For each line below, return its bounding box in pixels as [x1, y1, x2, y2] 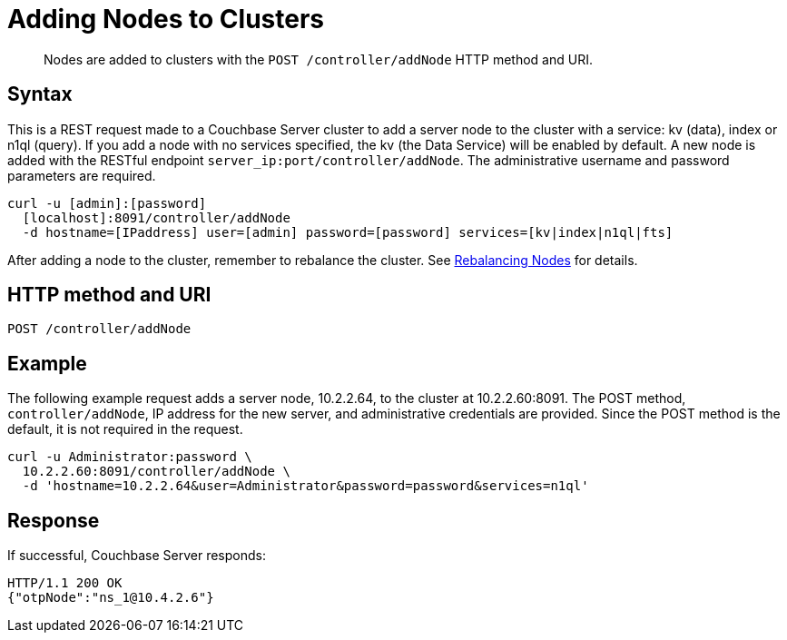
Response [7, 508, 100, 532]
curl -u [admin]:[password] [7, 195, 207, 211]
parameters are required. [7, 167, 156, 183]
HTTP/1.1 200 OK [7, 576, 123, 591]
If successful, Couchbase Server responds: [7, 547, 266, 564]
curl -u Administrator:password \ [7, 449, 252, 465]
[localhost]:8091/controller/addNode [22, 210, 290, 225]
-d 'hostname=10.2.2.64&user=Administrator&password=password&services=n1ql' [22, 478, 589, 494]
